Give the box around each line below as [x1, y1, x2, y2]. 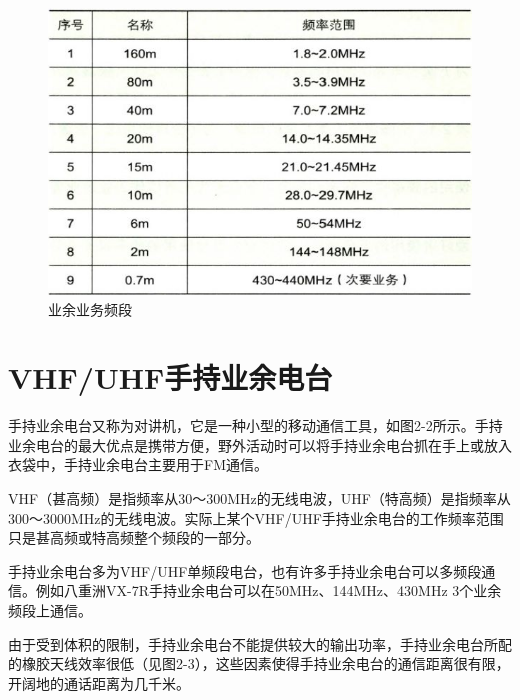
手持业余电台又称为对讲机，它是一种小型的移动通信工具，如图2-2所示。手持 [8, 415, 503, 436]
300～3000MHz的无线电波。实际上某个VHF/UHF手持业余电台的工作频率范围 [8, 507, 504, 528]
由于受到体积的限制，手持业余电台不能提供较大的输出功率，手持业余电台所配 [8, 633, 512, 654]
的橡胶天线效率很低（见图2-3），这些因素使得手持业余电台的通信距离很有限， [8, 653, 510, 674]
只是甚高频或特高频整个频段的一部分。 [8, 527, 260, 548]
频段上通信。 [8, 599, 92, 620]
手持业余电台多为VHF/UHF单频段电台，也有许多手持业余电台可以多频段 [8, 560, 482, 581]
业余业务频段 [48, 298, 132, 319]
